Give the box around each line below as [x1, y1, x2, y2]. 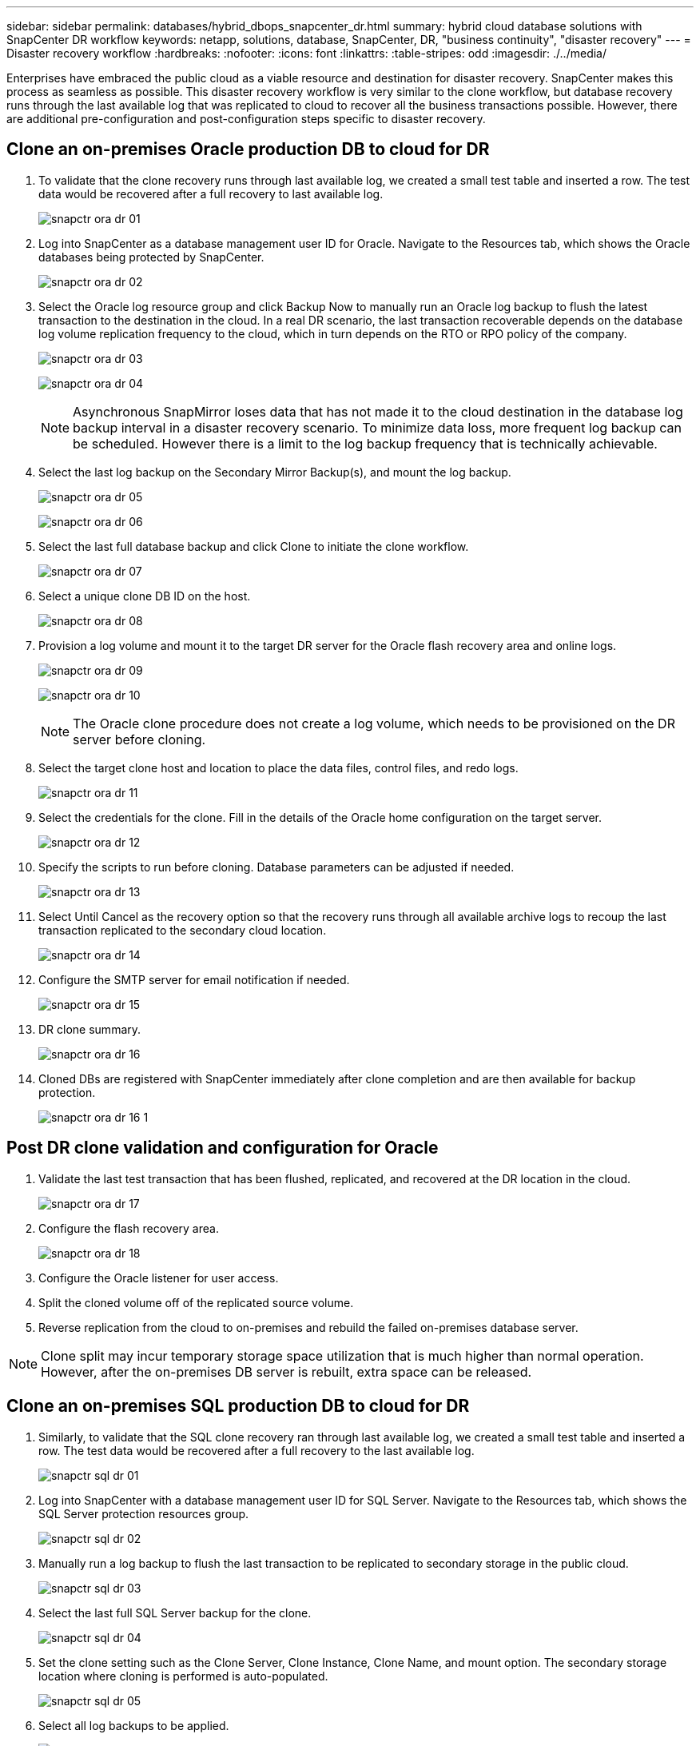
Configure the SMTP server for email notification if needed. [38, 972, 350, 987]
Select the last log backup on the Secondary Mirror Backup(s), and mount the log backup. [38, 464, 511, 479]
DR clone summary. [38, 1022, 141, 1036]
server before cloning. [73, 731, 206, 747]
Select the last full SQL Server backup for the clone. [38, 1605, 312, 1620]
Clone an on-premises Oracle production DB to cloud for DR [6, 139, 490, 160]
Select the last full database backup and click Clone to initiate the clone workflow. [38, 539, 469, 553]
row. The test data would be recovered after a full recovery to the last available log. [38, 1443, 475, 1457]
